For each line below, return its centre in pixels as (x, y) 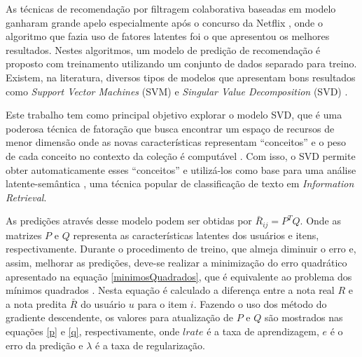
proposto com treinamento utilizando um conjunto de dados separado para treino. (181, 63)
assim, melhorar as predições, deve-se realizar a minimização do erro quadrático (176, 262)
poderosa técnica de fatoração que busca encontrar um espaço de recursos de (170, 128)
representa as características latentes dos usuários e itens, (196, 235)
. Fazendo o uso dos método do (260, 303)
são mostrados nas (304, 317)
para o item (162, 303)
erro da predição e (44, 345)
